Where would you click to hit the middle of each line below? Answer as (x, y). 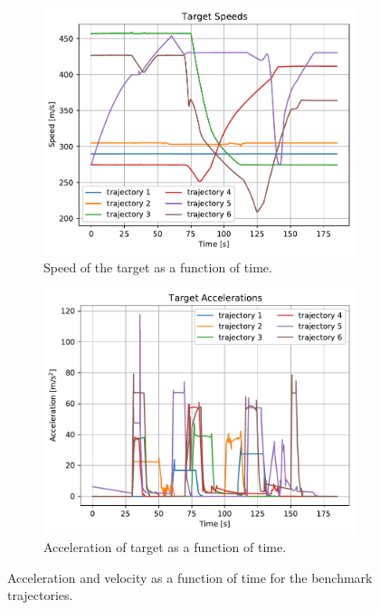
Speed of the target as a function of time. (158, 267)
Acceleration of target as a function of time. (165, 547)
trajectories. (40, 595)
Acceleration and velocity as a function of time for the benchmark (190, 577)
